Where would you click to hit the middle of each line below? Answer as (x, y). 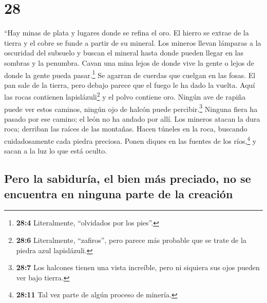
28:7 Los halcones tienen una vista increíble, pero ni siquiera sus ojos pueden (138, 267)
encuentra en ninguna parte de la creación (119, 193)
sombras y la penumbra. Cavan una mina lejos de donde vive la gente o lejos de (129, 62)
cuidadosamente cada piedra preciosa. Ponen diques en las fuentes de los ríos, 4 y (130, 140)
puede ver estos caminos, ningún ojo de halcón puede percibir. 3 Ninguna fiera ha (131, 108)
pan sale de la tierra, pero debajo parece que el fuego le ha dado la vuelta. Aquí (130, 84)
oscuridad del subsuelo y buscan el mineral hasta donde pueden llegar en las (124, 53)
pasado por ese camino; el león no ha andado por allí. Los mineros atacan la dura (132, 118)
